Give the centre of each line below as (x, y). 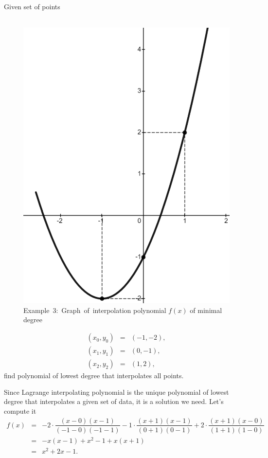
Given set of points (32, 6)
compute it (20, 411)
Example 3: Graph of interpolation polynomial (95, 310)
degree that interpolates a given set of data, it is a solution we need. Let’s (114, 401)
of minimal (206, 310)
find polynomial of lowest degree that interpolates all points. (94, 376)
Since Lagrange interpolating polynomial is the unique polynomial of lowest (116, 392)
